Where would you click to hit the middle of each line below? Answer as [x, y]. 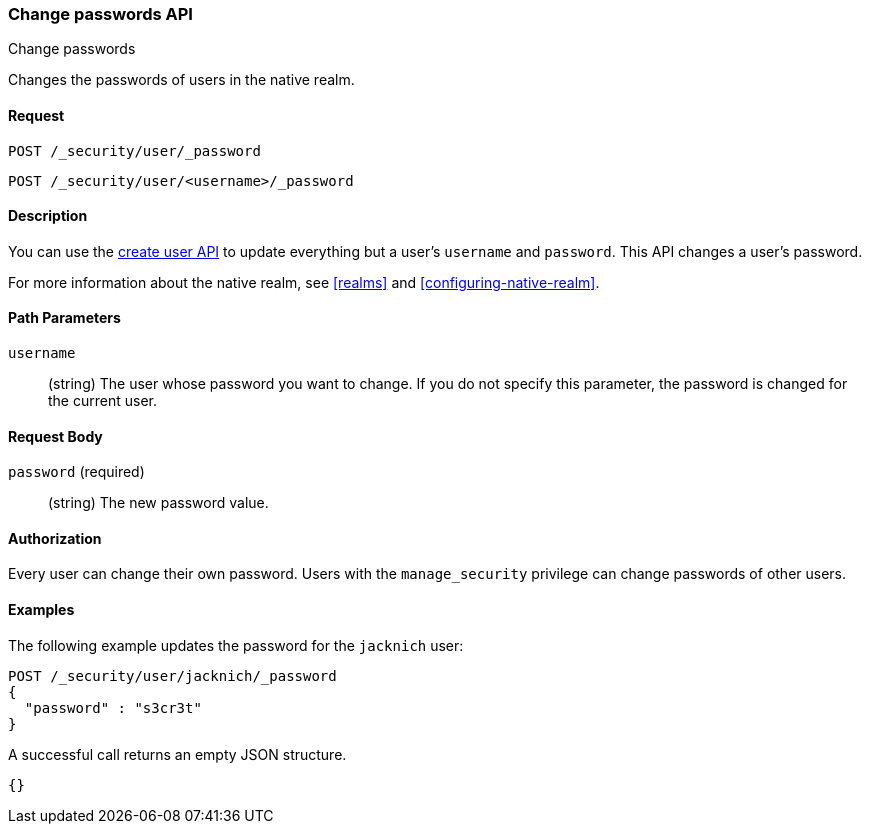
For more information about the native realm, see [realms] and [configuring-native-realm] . [304, 282]
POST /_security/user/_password [134, 150]
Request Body [55, 436]
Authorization [55, 538]
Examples [41, 610]
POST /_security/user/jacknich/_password [172, 675]
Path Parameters [64, 318]
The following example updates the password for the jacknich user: [236, 645]
